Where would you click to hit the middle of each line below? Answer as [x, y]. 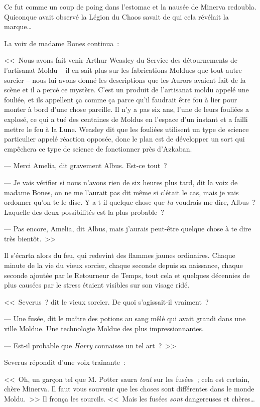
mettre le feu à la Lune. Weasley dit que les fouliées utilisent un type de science [126, 129]
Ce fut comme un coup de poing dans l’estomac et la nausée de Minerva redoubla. [130, 7]
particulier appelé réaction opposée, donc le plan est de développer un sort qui [124, 139]
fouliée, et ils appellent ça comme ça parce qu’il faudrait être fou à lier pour [121, 99]
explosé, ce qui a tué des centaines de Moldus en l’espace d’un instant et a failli [126, 119]
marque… [18, 26]
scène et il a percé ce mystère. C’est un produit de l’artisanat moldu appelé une [126, 90]
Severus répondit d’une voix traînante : [65, 362]
